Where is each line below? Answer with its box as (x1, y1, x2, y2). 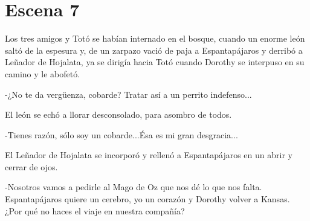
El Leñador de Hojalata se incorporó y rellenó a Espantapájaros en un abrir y (5, 149, 292, 161)
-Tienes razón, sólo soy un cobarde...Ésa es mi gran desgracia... (5, 128, 238, 141)
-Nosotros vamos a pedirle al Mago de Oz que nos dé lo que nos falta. (5, 181, 262, 193)
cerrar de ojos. (5, 160, 58, 173)
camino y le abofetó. (5, 67, 80, 80)
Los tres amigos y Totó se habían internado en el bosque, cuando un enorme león (5, 32, 305, 45)
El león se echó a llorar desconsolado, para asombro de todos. (5, 108, 232, 121)
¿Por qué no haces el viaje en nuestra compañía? (5, 204, 185, 217)
